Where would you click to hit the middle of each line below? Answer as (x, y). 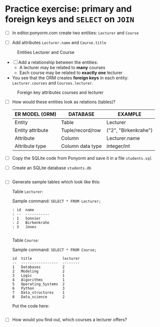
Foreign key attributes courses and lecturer (60, 92)
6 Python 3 (38, 289)
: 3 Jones (24, 227)
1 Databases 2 (38, 267)
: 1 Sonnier (26, 218)
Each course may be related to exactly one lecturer (71, 73)
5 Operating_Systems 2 (38, 284)
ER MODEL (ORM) (36, 114)
